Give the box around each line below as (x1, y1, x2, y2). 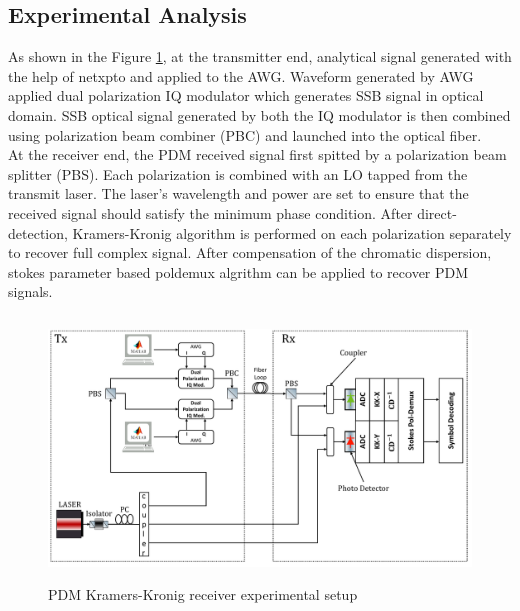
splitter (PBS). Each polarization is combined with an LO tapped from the (8, 163, 468, 184)
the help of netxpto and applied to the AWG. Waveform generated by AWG (8, 65, 474, 86)
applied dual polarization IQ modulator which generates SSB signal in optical (8, 85, 484, 106)
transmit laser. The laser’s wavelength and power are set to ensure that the (8, 183, 469, 204)
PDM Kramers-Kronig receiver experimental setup (48, 584, 358, 605)
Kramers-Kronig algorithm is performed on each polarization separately (72, 222, 512, 243)
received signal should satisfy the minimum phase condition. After (8, 202, 413, 223)
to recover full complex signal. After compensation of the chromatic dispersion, (8, 242, 492, 263)
